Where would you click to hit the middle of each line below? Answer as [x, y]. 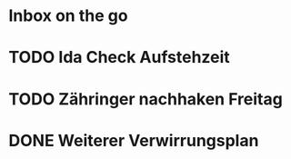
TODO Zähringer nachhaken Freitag [145, 99]
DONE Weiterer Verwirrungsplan [134, 140]
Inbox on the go [68, 16]
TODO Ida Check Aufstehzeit [120, 58]
